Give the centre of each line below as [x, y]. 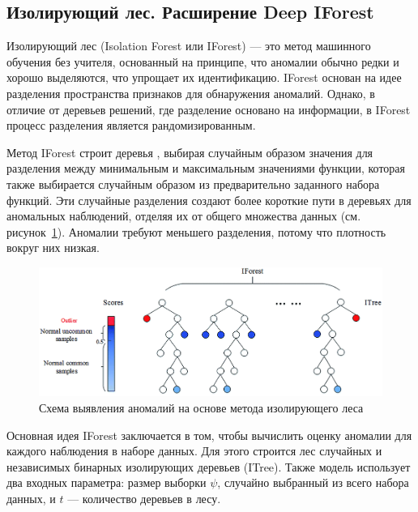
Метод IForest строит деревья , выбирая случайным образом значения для [190, 152]
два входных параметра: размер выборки [107, 482]
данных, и [31, 498]
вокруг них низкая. [53, 247]
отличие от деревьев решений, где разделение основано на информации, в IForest [209, 109]
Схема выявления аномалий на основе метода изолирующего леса [201, 407]
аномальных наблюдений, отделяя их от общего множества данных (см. [184, 216]
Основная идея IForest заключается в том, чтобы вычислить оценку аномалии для [209, 435]
